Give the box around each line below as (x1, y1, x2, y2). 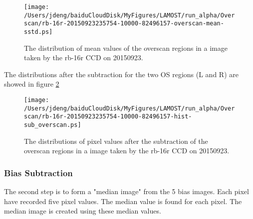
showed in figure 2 (4, 79, 59, 89)
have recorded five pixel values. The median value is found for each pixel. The (4, 196, 242, 206)
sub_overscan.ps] (24, 121, 81, 128)
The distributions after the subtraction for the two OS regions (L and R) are (4, 69, 239, 79)
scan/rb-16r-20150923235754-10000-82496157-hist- (24, 113, 192, 120)
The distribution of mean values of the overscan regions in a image (24, 42, 228, 53)
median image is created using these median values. (4, 206, 161, 216)
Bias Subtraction (4, 166, 73, 179)
